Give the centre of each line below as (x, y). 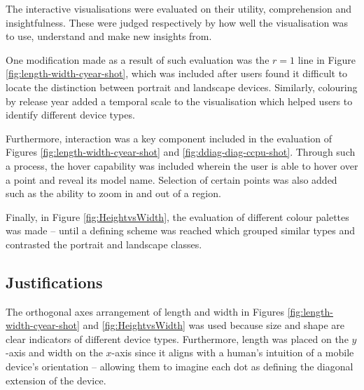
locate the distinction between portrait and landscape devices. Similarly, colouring (182, 87)
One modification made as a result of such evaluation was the (138, 59)
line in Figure (327, 59)
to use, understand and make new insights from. (109, 36)
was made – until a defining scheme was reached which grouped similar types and (181, 230)
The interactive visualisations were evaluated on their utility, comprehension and (178, 8)
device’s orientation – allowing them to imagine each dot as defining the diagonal (180, 367)
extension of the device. (56, 380)
